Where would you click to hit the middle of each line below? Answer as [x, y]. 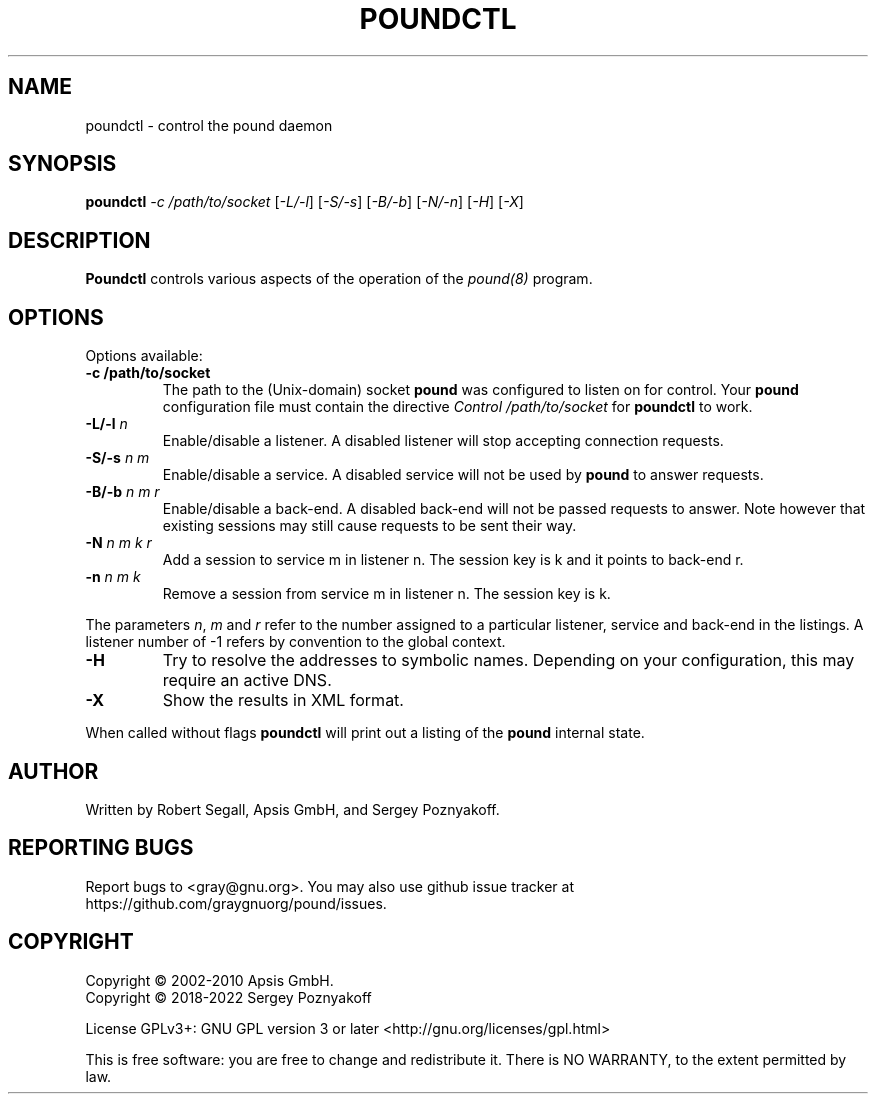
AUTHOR [53, 771]
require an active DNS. [247, 680]
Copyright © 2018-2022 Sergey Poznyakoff [228, 997]
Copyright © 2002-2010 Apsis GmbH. [209, 980]
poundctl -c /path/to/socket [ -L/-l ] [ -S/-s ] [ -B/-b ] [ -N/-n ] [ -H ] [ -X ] [304, 202]
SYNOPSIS [62, 164]
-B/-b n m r [122, 492]
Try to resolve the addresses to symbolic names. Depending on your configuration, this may [508, 660]
